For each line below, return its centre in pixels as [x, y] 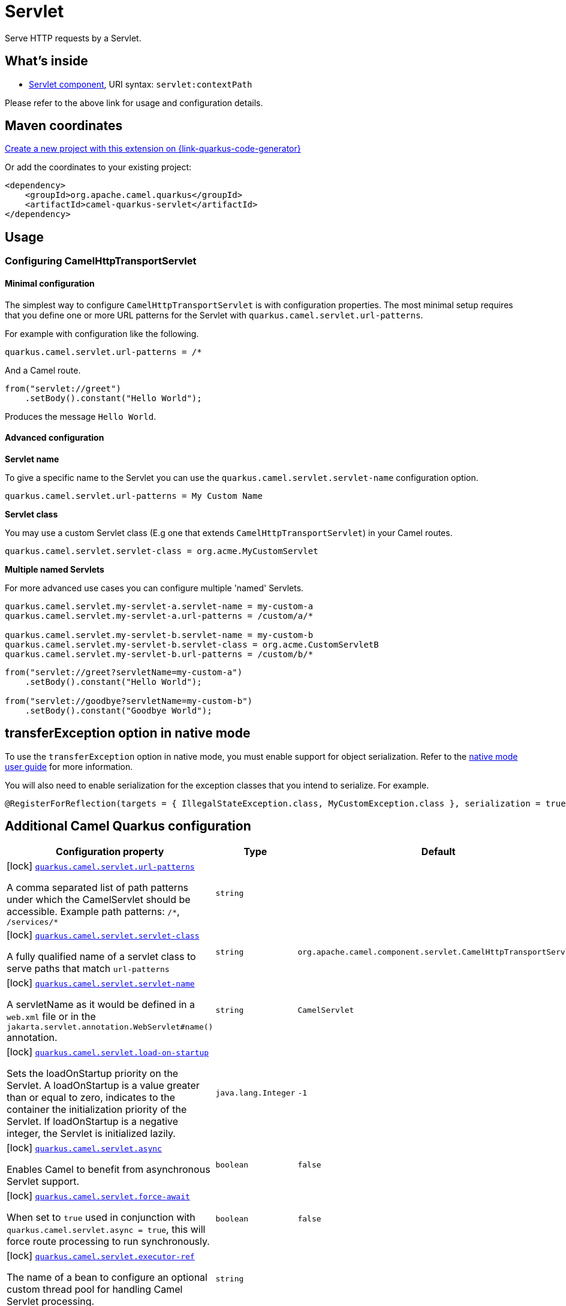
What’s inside [46, 61]
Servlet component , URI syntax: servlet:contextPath [141, 84]
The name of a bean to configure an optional [107, 1278]
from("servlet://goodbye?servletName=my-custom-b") [129, 701]
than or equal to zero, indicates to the [91, 1098]
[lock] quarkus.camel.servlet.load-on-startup [108, 1052]
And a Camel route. [43, 370]
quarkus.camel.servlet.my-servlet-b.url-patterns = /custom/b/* [159, 654]
